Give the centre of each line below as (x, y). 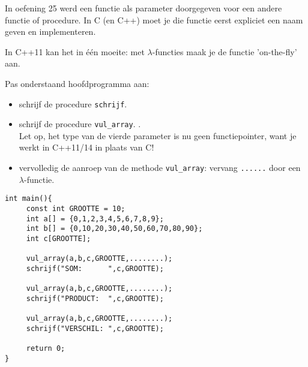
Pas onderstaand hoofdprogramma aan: (77, 83)
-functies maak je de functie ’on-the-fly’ (225, 51)
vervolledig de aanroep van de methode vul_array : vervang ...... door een (160, 168)
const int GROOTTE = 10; (76, 208)
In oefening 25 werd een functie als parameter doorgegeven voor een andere (143, 8)
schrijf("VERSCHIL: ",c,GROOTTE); (95, 328)
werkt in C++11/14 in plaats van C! (86, 147)
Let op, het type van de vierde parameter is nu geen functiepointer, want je (158, 135)
